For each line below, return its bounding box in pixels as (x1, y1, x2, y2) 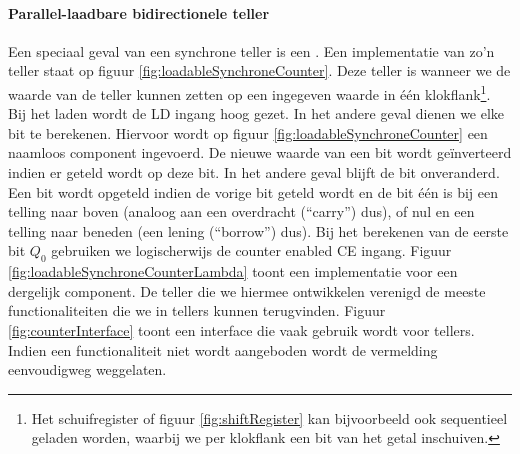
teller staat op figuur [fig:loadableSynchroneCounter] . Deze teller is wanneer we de (8, 60, 511, 81)
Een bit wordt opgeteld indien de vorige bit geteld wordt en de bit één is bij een (8, 181, 498, 202)
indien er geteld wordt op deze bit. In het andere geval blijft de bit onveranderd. (8, 162, 500, 183)
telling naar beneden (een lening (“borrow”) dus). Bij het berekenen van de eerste (8, 220, 509, 241)
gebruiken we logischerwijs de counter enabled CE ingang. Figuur (51, 240, 452, 261)
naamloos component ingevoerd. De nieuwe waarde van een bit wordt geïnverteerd (8, 142, 512, 163)
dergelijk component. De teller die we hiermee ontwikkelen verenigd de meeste (8, 280, 486, 301)
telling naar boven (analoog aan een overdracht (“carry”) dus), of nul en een (8, 201, 475, 222)
